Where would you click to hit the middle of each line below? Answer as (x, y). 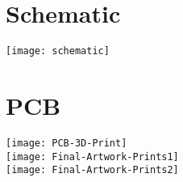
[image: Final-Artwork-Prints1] (92, 157)
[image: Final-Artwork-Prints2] (92, 170)
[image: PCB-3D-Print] (67, 143)
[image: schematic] (58, 51)
